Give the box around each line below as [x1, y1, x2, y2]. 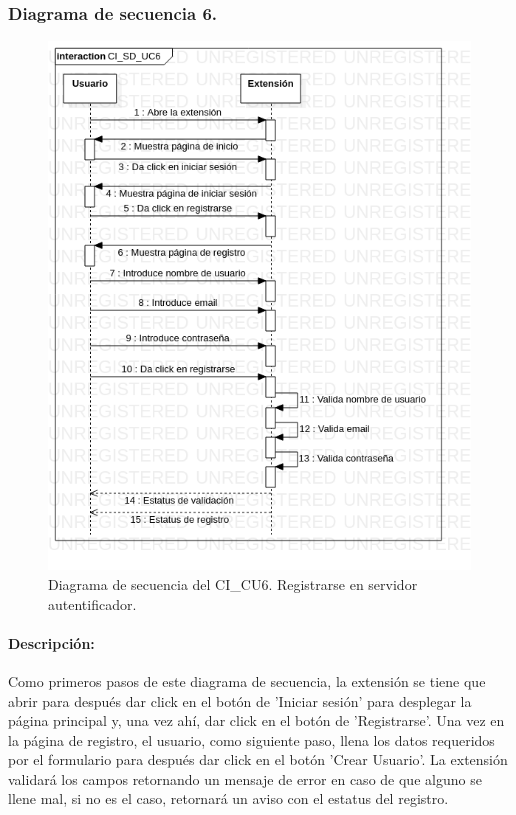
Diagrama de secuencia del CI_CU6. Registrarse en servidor [48, 573, 418, 594]
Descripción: [8, 632, 95, 653]
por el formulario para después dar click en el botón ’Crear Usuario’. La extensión [8, 749, 508, 770]
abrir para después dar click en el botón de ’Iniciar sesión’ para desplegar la [8, 690, 472, 711]
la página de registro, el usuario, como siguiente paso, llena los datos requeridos [8, 729, 495, 750]
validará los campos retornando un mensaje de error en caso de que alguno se [8, 768, 482, 789]
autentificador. [48, 593, 137, 614]
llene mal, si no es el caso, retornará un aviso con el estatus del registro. [8, 788, 449, 809]
